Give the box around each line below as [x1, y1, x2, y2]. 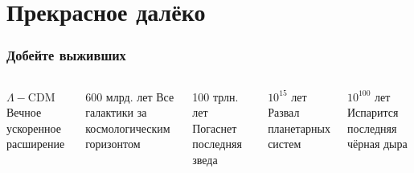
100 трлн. [192, 88, 239, 105]
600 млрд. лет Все [85, 88, 174, 105]
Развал [268, 104, 300, 121]
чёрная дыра [346, 135, 408, 152]
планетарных [268, 119, 330, 136]
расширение [6, 135, 65, 152]
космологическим [85, 119, 170, 136]
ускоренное [6, 119, 61, 136]
